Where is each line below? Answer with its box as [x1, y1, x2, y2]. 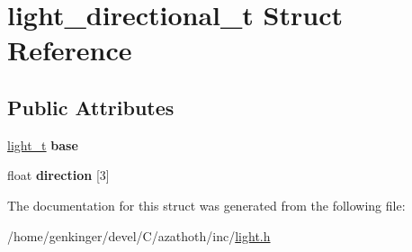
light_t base [7, 135, 78, 154]
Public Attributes [7, 93, 175, 121]
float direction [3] [7, 166, 110, 184]
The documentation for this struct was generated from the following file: [7, 195, 406, 214]
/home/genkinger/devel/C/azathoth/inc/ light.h [7, 226, 271, 245]
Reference [7, 31, 132, 68]
